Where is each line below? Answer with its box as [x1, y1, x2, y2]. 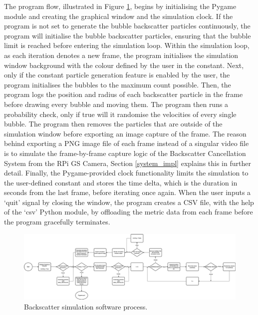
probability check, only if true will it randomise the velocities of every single [4, 108, 237, 119]
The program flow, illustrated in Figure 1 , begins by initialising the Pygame [4, 1, 237, 11]
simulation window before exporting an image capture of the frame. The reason [4, 128, 247, 138]
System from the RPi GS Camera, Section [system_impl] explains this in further [4, 157, 251, 168]
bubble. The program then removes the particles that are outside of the [4, 118, 223, 129]
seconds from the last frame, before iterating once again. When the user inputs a [4, 187, 251, 197]
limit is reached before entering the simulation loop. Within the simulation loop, [4, 40, 250, 50]
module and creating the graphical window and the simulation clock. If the [4, 10, 233, 21]
